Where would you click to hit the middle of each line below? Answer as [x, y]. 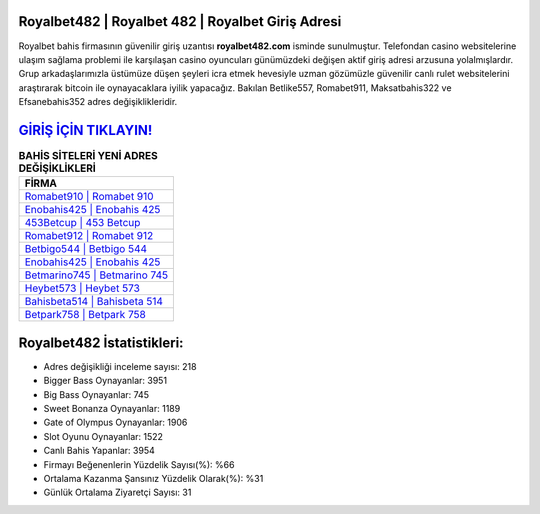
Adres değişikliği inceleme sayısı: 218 [120, 366]
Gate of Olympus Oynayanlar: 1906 [115, 422]
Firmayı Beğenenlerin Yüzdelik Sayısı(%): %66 [139, 464]
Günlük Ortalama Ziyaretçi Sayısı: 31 [117, 492]
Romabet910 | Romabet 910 [89, 197]
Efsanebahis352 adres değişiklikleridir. [98, 102]
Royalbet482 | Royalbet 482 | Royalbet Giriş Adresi [180, 21]
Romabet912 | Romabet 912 [89, 236]
